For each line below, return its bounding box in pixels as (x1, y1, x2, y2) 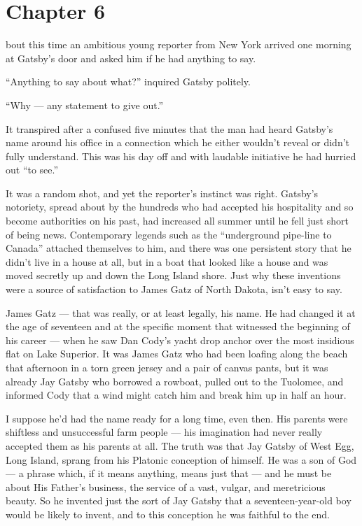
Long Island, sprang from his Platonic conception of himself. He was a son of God (6, 452, 357, 467)
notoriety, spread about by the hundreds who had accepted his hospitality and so (6, 199, 354, 214)
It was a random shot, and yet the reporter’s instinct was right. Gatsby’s (6, 185, 319, 200)
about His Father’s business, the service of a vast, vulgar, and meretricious (6, 479, 326, 494)
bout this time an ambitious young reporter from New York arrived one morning (6, 37, 351, 52)
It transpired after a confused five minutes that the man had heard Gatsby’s (6, 121, 333, 136)
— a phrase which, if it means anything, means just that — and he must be (6, 466, 332, 481)
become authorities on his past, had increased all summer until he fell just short (6, 213, 349, 228)
